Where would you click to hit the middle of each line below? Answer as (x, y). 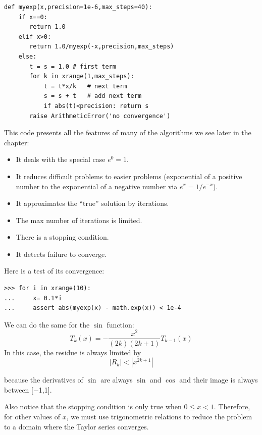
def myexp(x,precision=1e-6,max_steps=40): (78, 7)
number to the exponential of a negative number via (97, 186)
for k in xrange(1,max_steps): (82, 76)
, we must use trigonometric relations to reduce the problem (159, 416)
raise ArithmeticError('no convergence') (100, 116)
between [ (19, 389)
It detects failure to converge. (61, 254)
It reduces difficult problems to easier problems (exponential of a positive (129, 176)
